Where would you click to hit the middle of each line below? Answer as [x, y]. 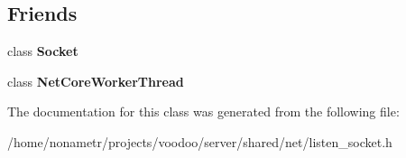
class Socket [43, 51]
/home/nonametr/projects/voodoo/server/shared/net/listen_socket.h [200, 141]
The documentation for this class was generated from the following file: [203, 112]
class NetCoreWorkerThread [96, 81]
